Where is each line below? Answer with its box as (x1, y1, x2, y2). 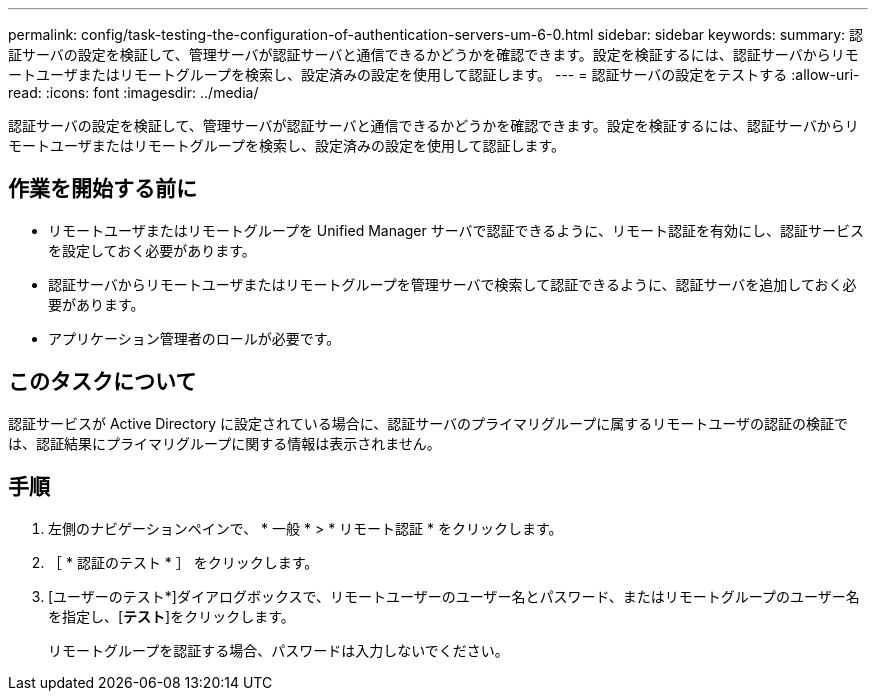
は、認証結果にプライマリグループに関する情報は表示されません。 (8, 434, 441, 452)
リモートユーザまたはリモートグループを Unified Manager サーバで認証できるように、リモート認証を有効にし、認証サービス (48, 221, 864, 239)
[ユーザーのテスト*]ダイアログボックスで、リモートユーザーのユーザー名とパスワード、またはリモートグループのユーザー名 (48, 587, 860, 605)
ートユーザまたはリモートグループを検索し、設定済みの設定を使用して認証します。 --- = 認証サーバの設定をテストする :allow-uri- (8, 66, 860, 83)
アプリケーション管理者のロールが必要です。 (48, 329, 341, 347)
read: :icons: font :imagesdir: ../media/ (8, 84, 259, 101)
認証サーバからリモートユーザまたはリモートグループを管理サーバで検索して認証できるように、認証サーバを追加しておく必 (48, 275, 857, 293)
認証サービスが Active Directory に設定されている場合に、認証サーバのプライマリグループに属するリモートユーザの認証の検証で (8, 414, 848, 432)
